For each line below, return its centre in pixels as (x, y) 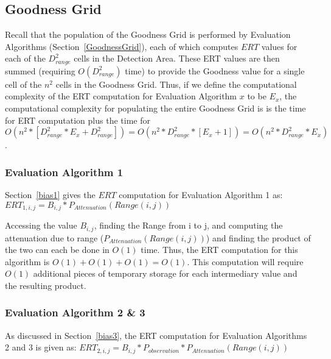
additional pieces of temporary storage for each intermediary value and (165, 273)
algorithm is (27, 261)
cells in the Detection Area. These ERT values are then (177, 58)
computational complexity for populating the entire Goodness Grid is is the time (155, 108)
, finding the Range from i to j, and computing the (188, 225)
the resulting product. (46, 285)
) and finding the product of (258, 237)
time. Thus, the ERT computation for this (219, 250)
